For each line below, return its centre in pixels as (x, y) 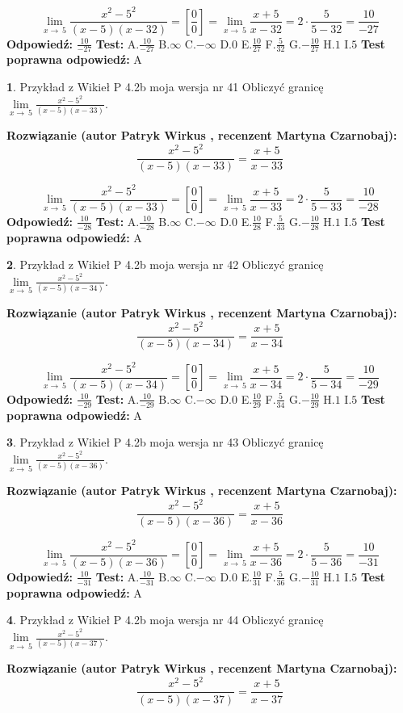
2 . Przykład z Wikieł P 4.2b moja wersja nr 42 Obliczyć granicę (165, 264)
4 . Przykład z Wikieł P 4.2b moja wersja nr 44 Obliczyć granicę (165, 620)
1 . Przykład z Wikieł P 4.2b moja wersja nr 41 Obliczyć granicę (165, 86)
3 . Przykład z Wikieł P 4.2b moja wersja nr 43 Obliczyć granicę (165, 442)
